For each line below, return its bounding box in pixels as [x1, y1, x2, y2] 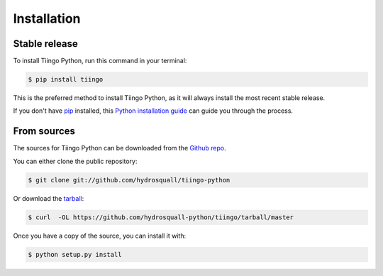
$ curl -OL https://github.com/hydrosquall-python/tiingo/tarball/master [28, 213, 294, 221]
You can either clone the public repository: [13, 157, 138, 165]
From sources [13, 125, 76, 138]
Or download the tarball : [13, 194, 84, 202]
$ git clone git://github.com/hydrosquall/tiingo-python [28, 176, 231, 184]
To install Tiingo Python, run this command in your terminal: [13, 57, 187, 65]
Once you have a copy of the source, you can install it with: [13, 231, 187, 240]
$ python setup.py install [28, 250, 122, 258]
